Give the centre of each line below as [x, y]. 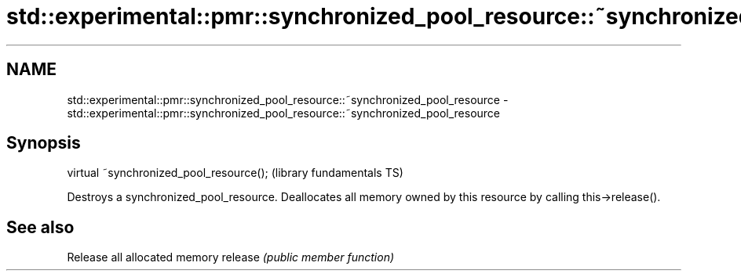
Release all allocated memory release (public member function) [231, 257]
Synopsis [44, 143]
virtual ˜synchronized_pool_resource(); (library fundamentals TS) [235, 173]
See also [40, 227]
